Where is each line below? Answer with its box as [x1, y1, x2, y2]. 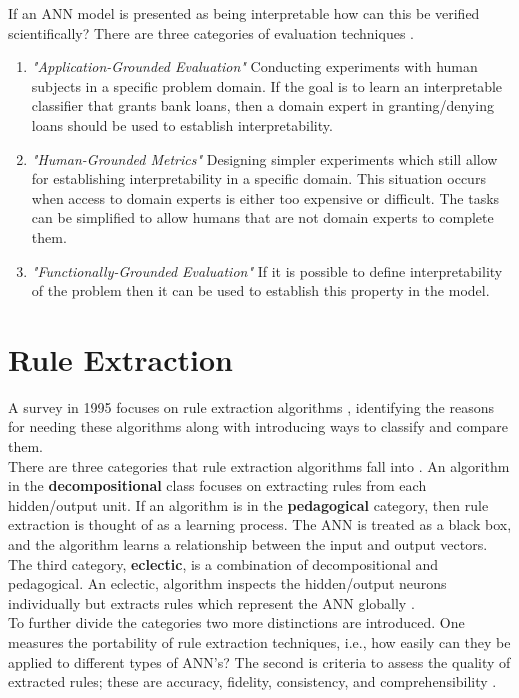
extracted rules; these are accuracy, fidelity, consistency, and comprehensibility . [8, 671, 497, 692]
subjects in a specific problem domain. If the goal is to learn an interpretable [31, 75, 503, 96]
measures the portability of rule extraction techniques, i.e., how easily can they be [8, 631, 511, 652]
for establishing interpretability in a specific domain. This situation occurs [31, 168, 486, 189]
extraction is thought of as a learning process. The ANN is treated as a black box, [8, 514, 512, 535]
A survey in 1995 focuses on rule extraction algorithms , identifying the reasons [8, 396, 495, 417]
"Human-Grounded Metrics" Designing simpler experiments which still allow [31, 148, 498, 169]
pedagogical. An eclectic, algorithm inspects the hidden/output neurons [8, 573, 447, 594]
